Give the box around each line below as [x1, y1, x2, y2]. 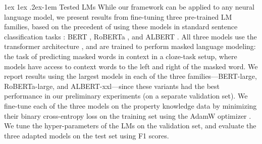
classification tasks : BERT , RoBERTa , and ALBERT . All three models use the [4, 31, 257, 41]
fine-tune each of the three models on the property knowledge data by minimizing [4, 100, 257, 111]
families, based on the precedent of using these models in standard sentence [4, 21, 238, 32]
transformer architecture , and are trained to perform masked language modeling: [4, 41, 256, 52]
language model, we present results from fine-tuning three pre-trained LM [4, 11, 232, 22]
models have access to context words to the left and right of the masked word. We [4, 61, 258, 71]
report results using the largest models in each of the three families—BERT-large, [4, 71, 257, 81]
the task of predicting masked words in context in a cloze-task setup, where [4, 51, 237, 61]
